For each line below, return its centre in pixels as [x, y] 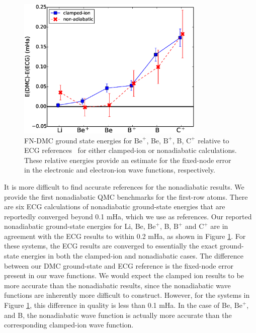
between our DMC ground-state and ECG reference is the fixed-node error [119, 265]
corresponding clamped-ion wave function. [69, 325]
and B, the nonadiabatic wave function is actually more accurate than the [118, 315]
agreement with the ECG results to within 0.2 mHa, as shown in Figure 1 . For [125, 236]
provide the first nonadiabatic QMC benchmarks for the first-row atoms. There [126, 196]
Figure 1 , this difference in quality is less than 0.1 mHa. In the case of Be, [118, 305]
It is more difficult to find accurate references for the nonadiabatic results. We [124, 186]
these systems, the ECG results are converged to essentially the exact [111, 246]
